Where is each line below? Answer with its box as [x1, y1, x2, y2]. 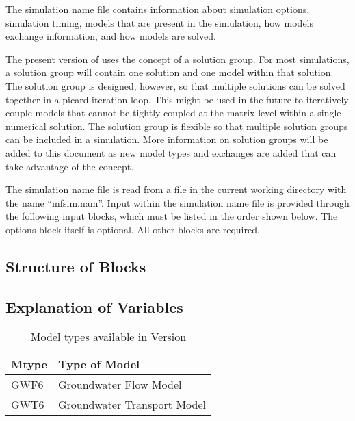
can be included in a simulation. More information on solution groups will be [5, 132, 328, 146]
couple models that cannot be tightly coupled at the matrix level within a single [5, 105, 341, 120]
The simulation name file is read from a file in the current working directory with [5, 182, 347, 196]
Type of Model [58, 356, 140, 372]
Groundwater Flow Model [58, 377, 182, 393]
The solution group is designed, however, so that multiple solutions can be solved [5, 78, 345, 92]
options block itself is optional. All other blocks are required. [5, 222, 260, 236]
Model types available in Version [30, 329, 187, 345]
